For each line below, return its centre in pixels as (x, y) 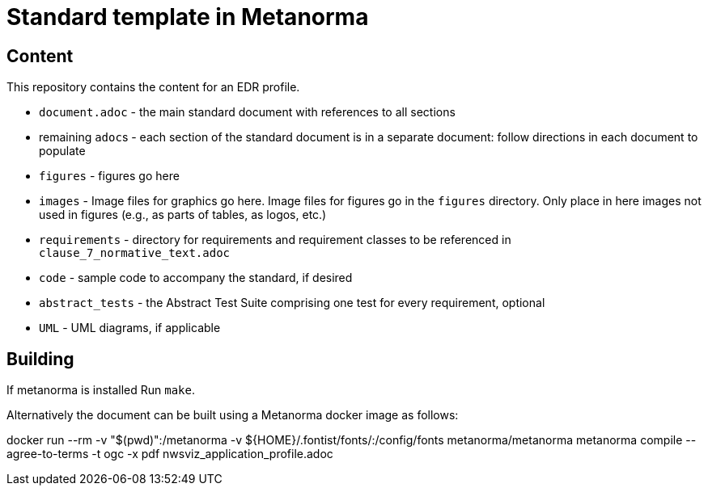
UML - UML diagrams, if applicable (130, 328)
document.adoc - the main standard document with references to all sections (247, 112)
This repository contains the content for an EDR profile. (153, 87)
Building (40, 359)
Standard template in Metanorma (188, 17)
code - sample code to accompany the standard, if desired (196, 278)
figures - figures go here (109, 176)
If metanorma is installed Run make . (101, 390)
